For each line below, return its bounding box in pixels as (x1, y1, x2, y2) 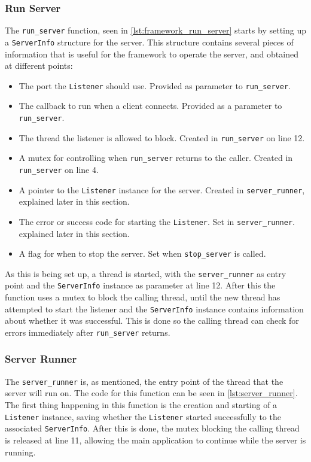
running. (5, 445, 36, 458)
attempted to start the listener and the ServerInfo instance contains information (5, 302, 304, 315)
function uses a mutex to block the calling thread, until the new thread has (5, 291, 280, 303)
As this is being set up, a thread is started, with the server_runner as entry (5, 267, 286, 279)
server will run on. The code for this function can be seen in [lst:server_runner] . (5, 387, 298, 399)
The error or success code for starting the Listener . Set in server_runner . (19, 215, 295, 227)
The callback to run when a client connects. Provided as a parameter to (19, 99, 282, 112)
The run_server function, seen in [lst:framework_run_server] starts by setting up (5, 24, 306, 37)
